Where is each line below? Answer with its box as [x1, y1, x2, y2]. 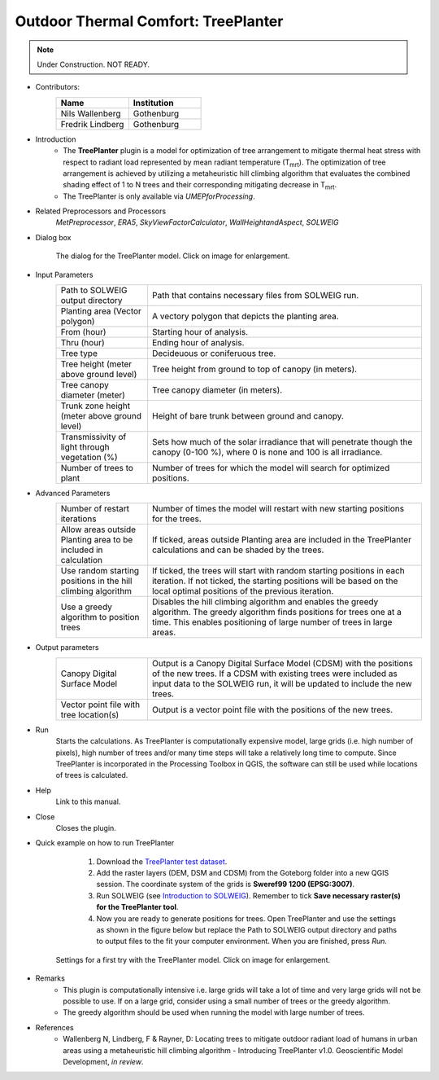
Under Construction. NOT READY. [37, 59, 150, 69]
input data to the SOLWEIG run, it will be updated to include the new [151, 678, 412, 689]
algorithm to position [60, 612, 140, 623]
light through [60, 441, 110, 453]
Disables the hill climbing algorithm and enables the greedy [151, 596, 379, 608]
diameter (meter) [60, 389, 126, 401]
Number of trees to [60, 463, 134, 474]
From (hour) [60, 327, 106, 338]
